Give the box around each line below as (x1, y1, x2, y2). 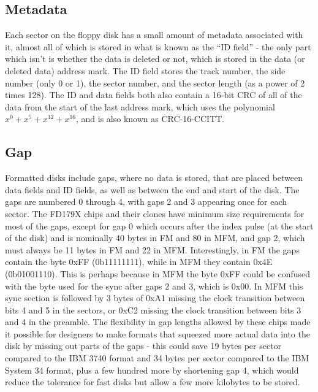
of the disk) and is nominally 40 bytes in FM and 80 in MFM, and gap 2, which (5, 231, 305, 244)
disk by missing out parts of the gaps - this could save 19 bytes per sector (5, 339, 282, 352)
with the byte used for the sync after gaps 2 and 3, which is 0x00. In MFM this (5, 279, 303, 292)
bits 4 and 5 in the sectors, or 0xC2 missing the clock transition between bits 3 (5, 303, 301, 316)
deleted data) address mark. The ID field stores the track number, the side (5, 64, 286, 77)
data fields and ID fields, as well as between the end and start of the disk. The (5, 183, 300, 196)
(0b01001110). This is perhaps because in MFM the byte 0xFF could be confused (5, 267, 311, 280)
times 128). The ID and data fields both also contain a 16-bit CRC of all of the (5, 88, 302, 101)
